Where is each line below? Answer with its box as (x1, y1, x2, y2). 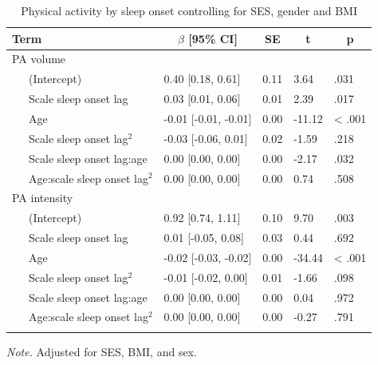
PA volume (12, 50, 66, 67)
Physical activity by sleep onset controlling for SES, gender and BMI (21, 2, 357, 18)
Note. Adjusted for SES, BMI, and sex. (6, 343, 197, 359)
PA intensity (12, 189, 73, 206)
